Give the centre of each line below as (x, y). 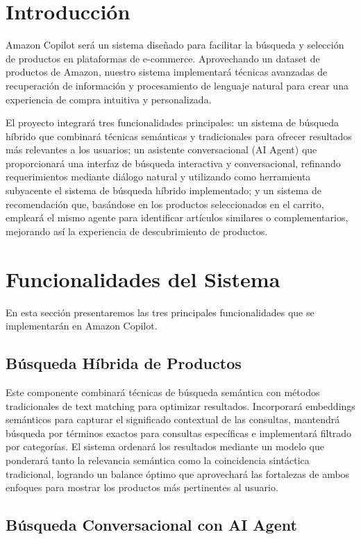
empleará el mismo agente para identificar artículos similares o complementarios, (177, 217)
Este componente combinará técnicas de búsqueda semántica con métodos (163, 392)
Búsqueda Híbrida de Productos (124, 363)
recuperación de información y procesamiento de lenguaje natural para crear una (177, 85)
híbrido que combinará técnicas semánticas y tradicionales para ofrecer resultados (179, 136)
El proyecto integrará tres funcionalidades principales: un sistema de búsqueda (172, 122)
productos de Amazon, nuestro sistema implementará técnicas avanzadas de (167, 72)
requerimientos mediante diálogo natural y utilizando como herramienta (158, 177)
